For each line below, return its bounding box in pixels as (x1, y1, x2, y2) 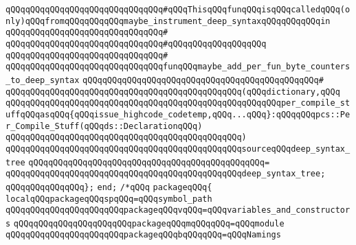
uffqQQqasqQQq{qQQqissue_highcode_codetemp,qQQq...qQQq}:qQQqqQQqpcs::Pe (5, 109, 351, 119)
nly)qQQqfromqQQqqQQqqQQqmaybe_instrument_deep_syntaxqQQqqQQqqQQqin (5, 16, 331, 26)
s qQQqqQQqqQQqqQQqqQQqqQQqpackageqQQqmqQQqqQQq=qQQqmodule (5, 218, 285, 229)
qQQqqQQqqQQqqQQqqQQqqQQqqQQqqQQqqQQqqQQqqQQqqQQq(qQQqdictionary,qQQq (5, 86, 340, 97)
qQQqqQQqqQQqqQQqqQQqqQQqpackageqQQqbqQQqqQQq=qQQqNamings (5, 230, 281, 240)
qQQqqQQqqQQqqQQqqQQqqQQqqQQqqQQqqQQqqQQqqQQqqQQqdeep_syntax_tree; (5, 169, 326, 179)
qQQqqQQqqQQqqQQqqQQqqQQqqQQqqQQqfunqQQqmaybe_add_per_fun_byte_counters (5, 62, 351, 72)
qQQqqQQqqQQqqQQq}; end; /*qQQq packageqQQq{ (5, 182, 212, 192)
